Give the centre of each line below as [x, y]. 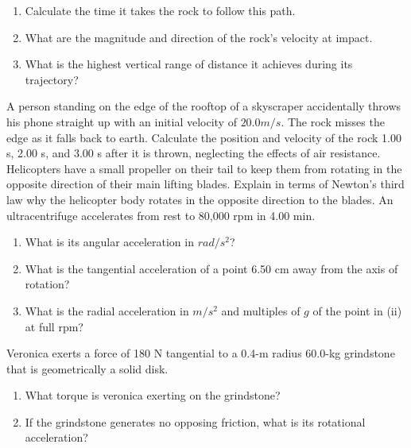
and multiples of [261, 310]
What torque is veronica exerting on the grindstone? [153, 395]
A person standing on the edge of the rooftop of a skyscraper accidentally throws [204, 106]
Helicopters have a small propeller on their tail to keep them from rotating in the [204, 168]
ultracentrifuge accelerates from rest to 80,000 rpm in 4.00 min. [161, 215]
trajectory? [52, 79]
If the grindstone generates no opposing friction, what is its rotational [195, 421]
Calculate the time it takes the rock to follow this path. [160, 10]
